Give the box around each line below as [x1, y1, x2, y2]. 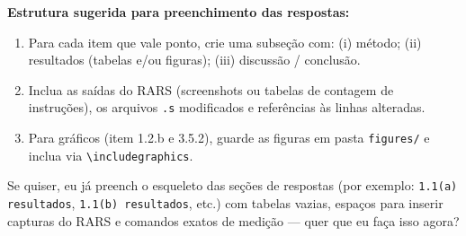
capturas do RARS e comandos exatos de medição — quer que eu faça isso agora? [7, 211, 460, 230]
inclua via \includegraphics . [28, 145, 193, 164]
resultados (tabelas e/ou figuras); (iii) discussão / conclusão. [28, 50, 361, 69]
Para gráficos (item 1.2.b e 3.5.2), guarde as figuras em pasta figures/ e [28, 128, 430, 147]
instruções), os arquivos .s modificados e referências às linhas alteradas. [28, 98, 426, 117]
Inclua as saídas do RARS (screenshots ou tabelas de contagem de [28, 80, 394, 99]
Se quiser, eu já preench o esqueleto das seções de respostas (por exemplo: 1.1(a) [7, 176, 458, 195]
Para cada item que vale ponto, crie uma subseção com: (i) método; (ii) [28, 32, 422, 51]
